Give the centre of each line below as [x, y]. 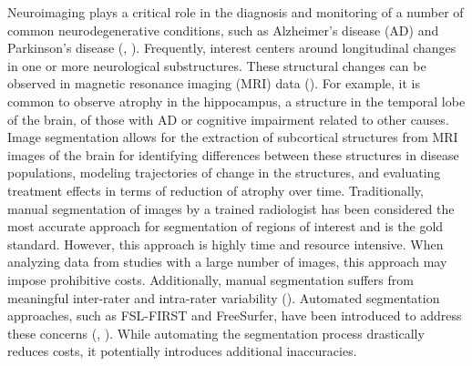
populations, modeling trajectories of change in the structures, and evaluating [224, 173]
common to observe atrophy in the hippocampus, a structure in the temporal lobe [236, 101]
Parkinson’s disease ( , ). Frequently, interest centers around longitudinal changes [232, 48]
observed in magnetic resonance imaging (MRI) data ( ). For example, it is [214, 83]
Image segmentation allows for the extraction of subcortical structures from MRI [233, 137]
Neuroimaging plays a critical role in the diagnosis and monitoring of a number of [236, 12]
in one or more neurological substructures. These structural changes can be [217, 65]
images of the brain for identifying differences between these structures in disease [233, 154]
